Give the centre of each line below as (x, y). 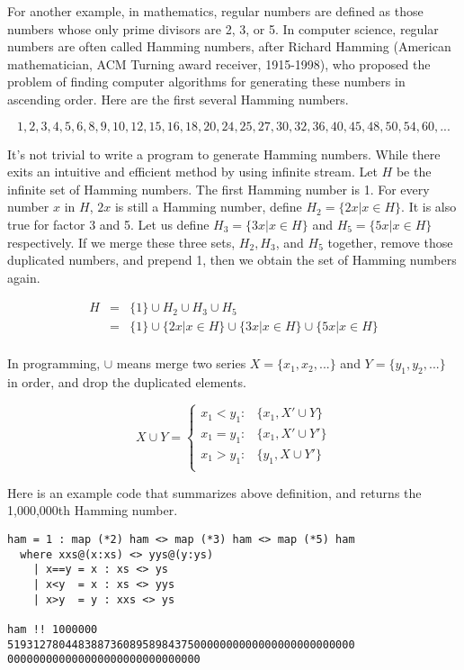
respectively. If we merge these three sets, (121, 242)
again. (24, 277)
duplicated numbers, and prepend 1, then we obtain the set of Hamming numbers (232, 260)
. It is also (429, 207)
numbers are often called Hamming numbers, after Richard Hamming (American (229, 46)
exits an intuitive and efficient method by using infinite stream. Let (192, 172)
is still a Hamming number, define (208, 207)
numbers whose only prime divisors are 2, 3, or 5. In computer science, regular (223, 28)
